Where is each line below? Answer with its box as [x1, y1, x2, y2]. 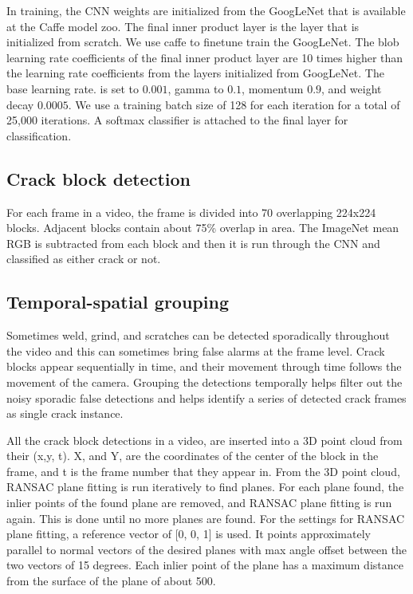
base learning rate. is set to [6, 80, 139, 96]
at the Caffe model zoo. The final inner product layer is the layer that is [6, 18, 360, 34]
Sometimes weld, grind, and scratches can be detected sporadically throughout [6, 327, 390, 344]
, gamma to [167, 80, 224, 96]
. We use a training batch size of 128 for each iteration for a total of [68, 96, 400, 112]
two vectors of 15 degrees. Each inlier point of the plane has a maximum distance [6, 557, 403, 573]
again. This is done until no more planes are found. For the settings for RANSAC [6, 509, 405, 526]
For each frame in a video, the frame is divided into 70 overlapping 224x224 [6, 203, 376, 220]
